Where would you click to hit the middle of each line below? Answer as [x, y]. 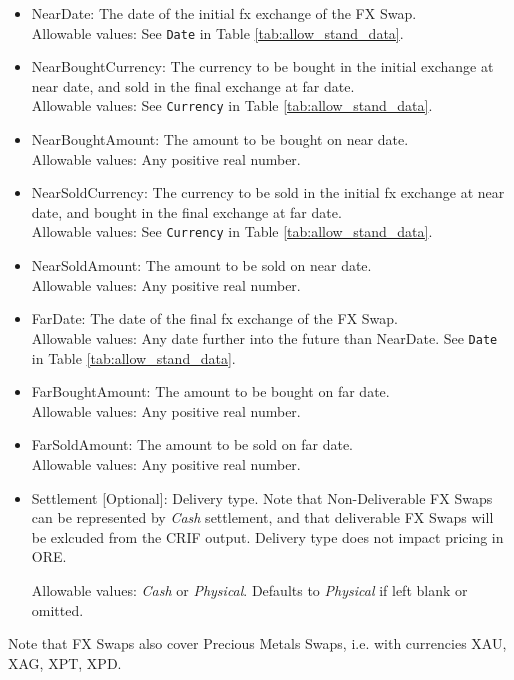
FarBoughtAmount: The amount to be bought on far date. [210, 391]
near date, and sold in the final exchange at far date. [193, 85]
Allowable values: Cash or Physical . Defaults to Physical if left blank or [249, 589]
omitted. [57, 609]
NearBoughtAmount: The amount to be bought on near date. [220, 139]
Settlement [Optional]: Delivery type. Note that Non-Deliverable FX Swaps [262, 497]
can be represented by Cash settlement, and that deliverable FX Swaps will [262, 517]
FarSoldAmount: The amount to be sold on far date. [192, 444]
